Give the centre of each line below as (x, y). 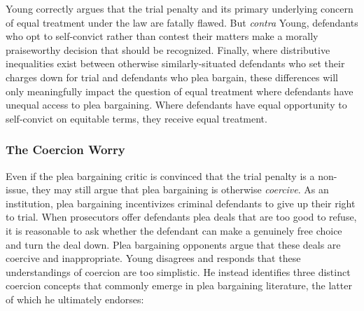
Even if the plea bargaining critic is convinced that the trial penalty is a (160, 175)
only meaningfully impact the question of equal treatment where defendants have (180, 91)
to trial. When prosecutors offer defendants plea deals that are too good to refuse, (181, 217)
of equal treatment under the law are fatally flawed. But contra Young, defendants (182, 22)
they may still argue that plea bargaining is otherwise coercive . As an (180, 189)
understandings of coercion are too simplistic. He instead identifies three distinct (178, 271)
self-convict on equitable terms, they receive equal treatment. (136, 118)
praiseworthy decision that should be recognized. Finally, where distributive (168, 49)
